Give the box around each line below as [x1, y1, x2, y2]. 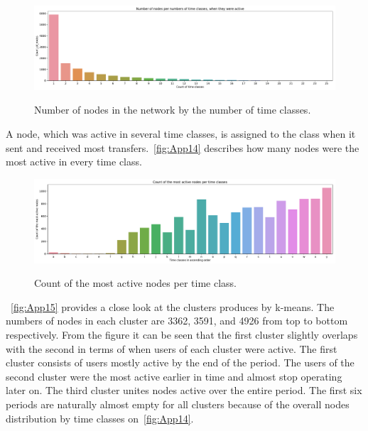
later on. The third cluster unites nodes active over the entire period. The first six [6, 383, 362, 398]
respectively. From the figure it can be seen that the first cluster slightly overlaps [6, 327, 358, 342]
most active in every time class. [6, 154, 142, 169]
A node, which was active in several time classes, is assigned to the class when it [6, 126, 356, 141]
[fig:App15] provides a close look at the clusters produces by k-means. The [11, 299, 335, 314]
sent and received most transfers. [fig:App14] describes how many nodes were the [6, 140, 359, 155]
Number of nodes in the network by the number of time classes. [34, 102, 311, 117]
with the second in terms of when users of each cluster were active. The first [6, 341, 337, 356]
